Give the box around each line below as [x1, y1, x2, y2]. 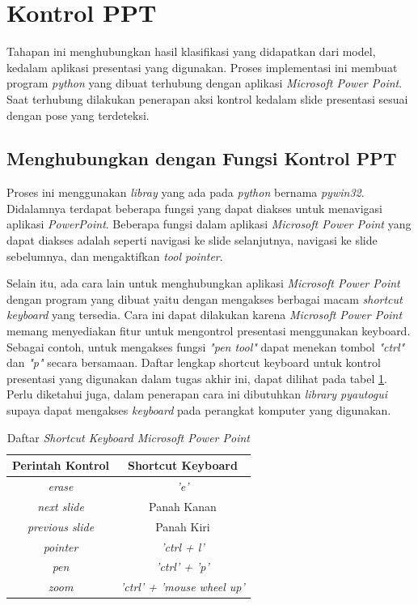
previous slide [27, 518, 95, 535]
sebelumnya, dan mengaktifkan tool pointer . [6, 247, 223, 264]
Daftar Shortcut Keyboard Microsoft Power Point [6, 428, 250, 445]
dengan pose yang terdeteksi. [6, 106, 150, 123]
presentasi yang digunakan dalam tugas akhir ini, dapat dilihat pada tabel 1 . [6, 369, 387, 386]
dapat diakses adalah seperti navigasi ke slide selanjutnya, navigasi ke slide [6, 232, 378, 249]
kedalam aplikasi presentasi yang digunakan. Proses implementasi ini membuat [6, 58, 398, 75]
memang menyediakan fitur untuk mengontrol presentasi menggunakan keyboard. [6, 322, 411, 339]
